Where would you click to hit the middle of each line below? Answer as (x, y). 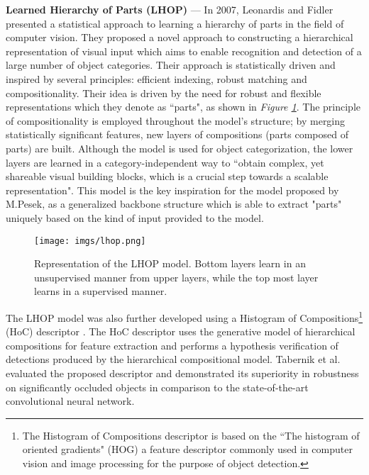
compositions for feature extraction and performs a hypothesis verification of (172, 345)
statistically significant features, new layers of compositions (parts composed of (177, 134)
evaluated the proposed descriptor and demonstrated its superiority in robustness (182, 373)
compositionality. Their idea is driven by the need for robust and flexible (164, 93)
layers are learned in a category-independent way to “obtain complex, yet (165, 162)
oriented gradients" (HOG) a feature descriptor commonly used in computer (187, 449)
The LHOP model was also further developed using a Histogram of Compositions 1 (184, 316)
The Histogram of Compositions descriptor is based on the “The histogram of (191, 435)
